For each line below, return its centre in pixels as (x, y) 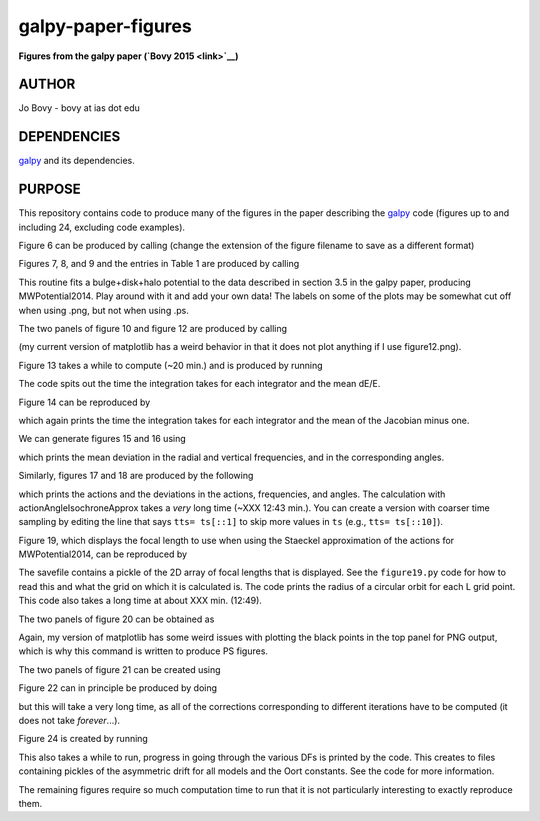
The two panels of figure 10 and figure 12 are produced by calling (153, 328)
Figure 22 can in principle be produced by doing (118, 688)
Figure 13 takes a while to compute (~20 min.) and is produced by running (171, 365)
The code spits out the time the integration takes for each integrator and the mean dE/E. (199, 384)
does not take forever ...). (69, 720)
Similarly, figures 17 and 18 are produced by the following (136, 476)
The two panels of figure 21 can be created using (119, 669)
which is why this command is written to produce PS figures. (143, 651)
